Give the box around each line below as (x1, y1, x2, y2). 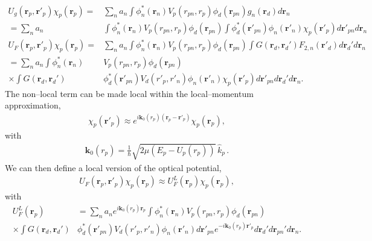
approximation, (5, 99, 61, 111)
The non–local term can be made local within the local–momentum (5, 87, 254, 99)
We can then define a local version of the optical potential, (5, 161, 222, 174)
